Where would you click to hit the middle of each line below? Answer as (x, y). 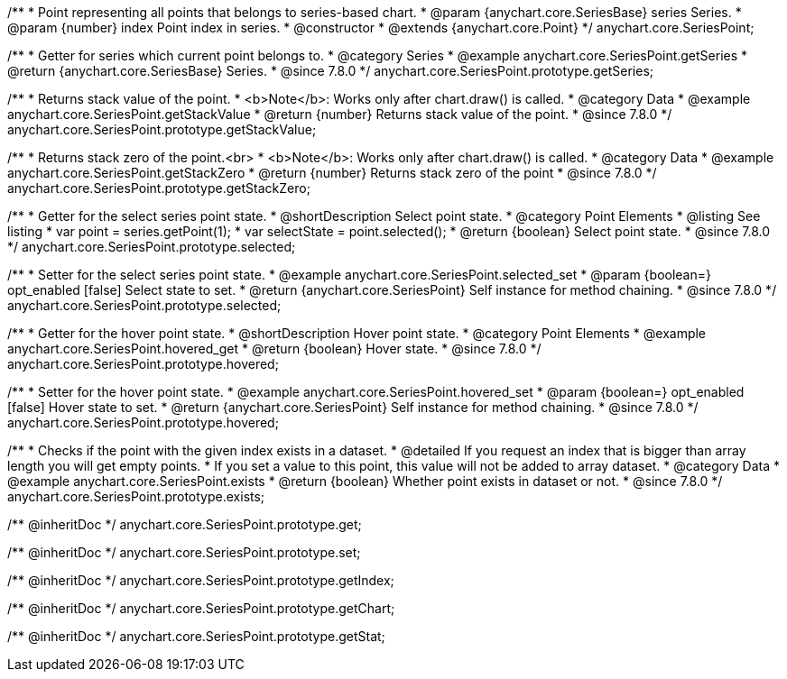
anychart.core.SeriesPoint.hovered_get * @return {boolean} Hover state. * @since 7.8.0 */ (274, 349)
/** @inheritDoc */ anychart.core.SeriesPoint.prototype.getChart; (201, 608)
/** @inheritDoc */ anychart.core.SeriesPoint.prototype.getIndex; (201, 580)
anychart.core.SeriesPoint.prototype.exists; (136, 496)
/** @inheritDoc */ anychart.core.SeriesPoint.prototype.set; (184, 552)
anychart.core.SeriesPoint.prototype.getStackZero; (159, 188)
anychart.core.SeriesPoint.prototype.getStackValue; (162, 129)
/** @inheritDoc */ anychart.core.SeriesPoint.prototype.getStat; (196, 636)
